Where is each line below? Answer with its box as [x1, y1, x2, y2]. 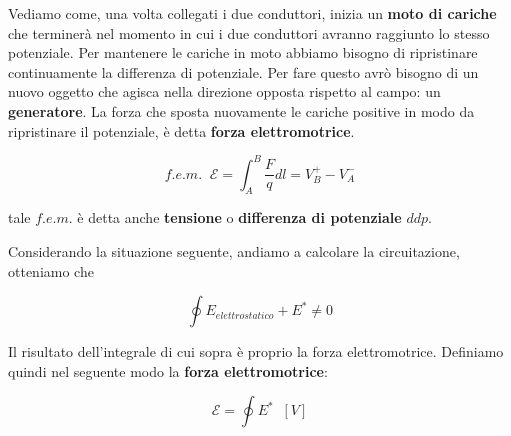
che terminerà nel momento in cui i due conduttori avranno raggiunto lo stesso [8, 22, 490, 43]
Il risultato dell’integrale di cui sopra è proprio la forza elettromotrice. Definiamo [8, 341, 504, 362]
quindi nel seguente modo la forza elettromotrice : [8, 360, 328, 381]
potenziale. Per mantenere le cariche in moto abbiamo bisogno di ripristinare [8, 42, 478, 63]
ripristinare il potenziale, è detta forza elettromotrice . [8, 120, 355, 141]
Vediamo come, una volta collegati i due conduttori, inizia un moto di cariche [8, 3, 497, 23]
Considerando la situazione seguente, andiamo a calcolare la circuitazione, [8, 241, 460, 262]
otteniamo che [8, 260, 94, 281]
